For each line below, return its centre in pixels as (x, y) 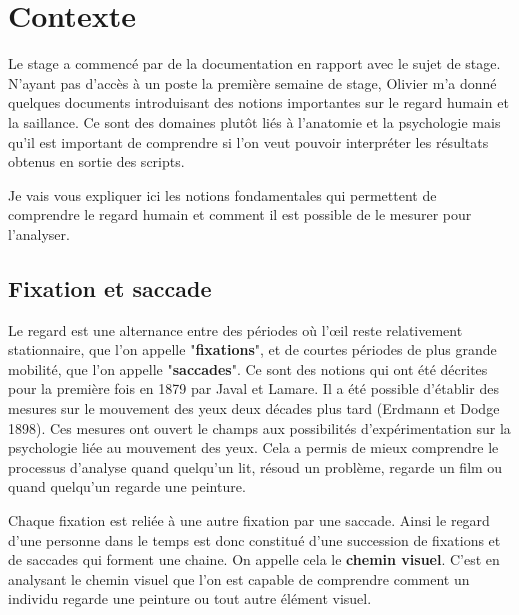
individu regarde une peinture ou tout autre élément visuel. (190, 598)
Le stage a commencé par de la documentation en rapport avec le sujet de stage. (254, 63)
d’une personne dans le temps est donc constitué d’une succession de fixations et (254, 539)
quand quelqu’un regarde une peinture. (127, 486)
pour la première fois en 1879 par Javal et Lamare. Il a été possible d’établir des (253, 388)
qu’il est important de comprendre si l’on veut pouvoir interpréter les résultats (248, 141)
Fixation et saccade (110, 287)
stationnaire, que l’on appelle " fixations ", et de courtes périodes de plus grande (252, 349)
